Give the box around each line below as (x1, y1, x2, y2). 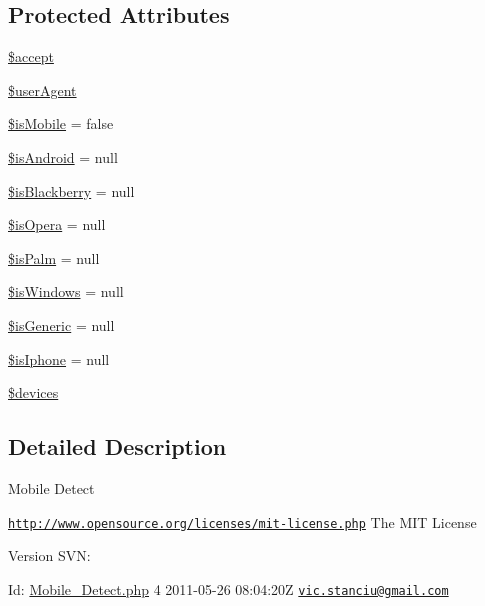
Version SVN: (8, 545, 91, 566)
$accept (8, 46, 54, 67)
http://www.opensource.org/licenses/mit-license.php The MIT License (8, 511, 477, 532)
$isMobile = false (8, 113, 114, 134)
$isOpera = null (8, 214, 106, 235)
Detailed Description (8, 431, 227, 462)
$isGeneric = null (8, 314, 115, 335)
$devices (8, 382, 59, 403)
